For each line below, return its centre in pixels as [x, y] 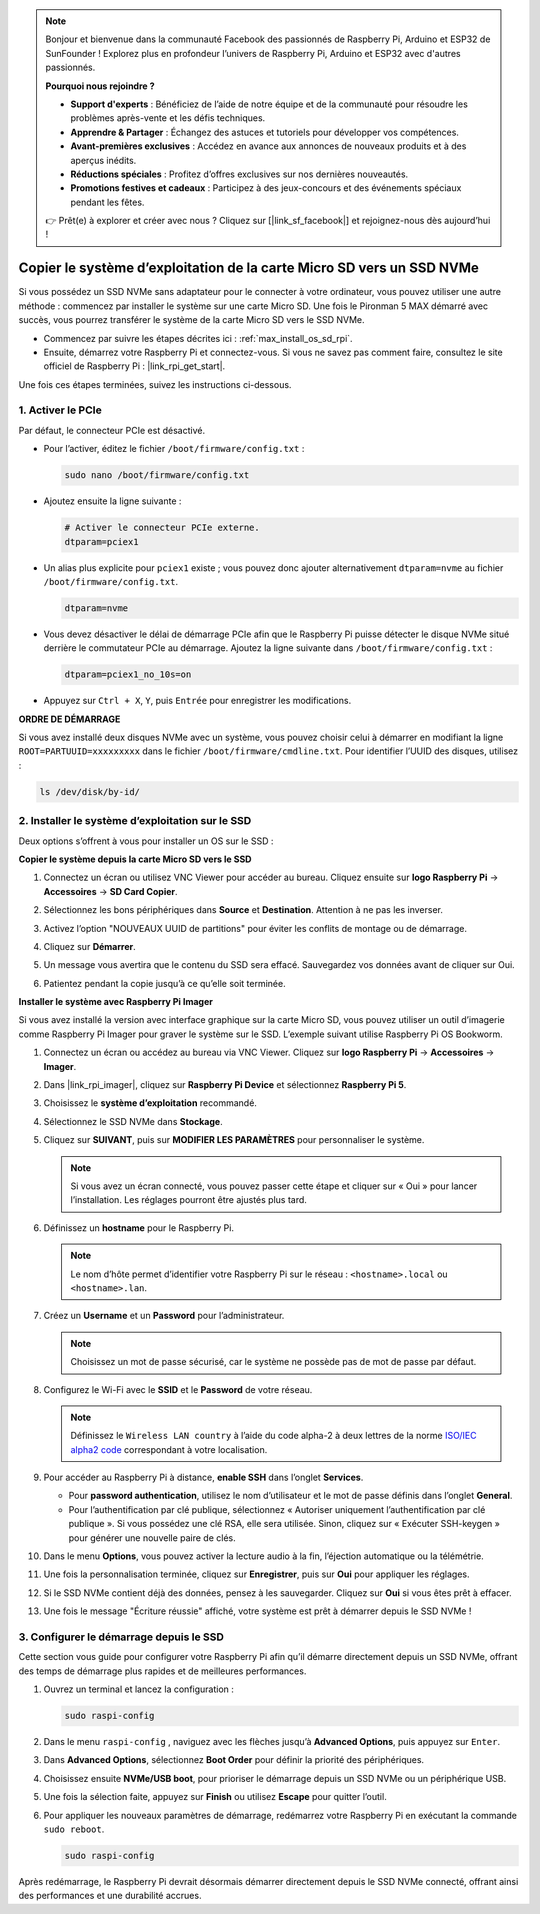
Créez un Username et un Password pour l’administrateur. [164, 1316]
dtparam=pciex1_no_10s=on [128, 674]
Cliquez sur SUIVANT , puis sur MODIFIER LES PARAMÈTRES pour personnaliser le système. [234, 1140]
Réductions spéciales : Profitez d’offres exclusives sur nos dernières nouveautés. [239, 174]
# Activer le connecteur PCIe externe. [162, 528]
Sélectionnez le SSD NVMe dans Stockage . [133, 1121]
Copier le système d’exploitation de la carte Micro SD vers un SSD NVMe [249, 268]
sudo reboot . [74, 1829]
